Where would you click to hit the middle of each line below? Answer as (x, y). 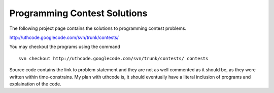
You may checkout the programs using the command (65, 47)
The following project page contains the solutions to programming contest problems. (98, 28)
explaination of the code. (36, 84)
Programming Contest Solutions (78, 13)
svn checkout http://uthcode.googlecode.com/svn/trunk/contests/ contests (113, 58)
